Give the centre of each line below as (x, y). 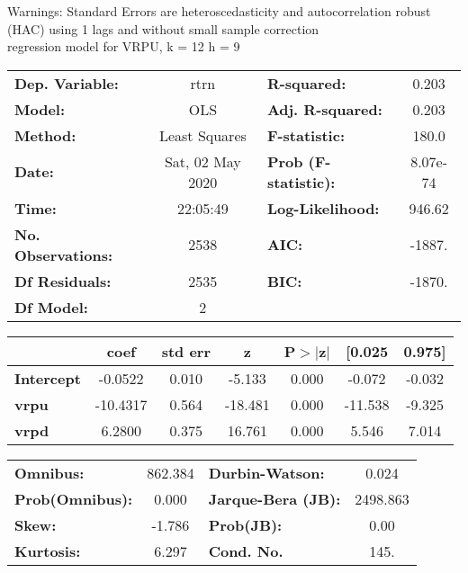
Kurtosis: (48, 551)
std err (186, 351)
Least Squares (202, 135)
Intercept (48, 378)
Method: (45, 135)
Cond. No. (246, 551)
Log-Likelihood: (323, 208)
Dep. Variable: (67, 83)
